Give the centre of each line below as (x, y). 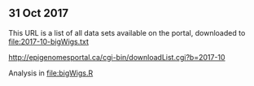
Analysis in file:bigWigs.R (51, 73)
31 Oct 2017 (39, 13)
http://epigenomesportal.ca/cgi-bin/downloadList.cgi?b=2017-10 (117, 57)
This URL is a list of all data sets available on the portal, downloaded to (127, 32)
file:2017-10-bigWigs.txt (49, 41)
